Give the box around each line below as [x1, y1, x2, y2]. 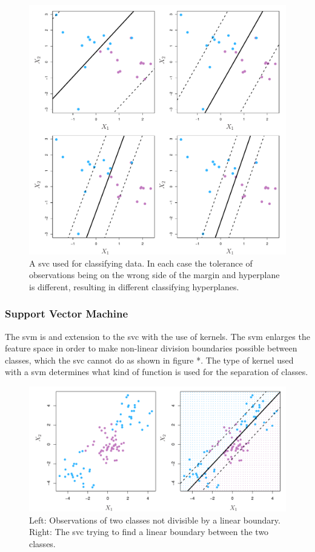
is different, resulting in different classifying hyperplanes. [29, 280, 239, 293]
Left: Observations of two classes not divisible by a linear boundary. [29, 513, 280, 526]
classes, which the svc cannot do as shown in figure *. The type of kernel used [5, 353, 294, 366]
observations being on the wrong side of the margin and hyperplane [29, 268, 280, 281]
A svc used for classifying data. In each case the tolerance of [29, 256, 253, 269]
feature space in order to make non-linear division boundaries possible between [5, 342, 297, 354]
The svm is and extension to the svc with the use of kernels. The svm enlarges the [5, 330, 310, 342]
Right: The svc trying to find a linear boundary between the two [29, 525, 269, 538]
